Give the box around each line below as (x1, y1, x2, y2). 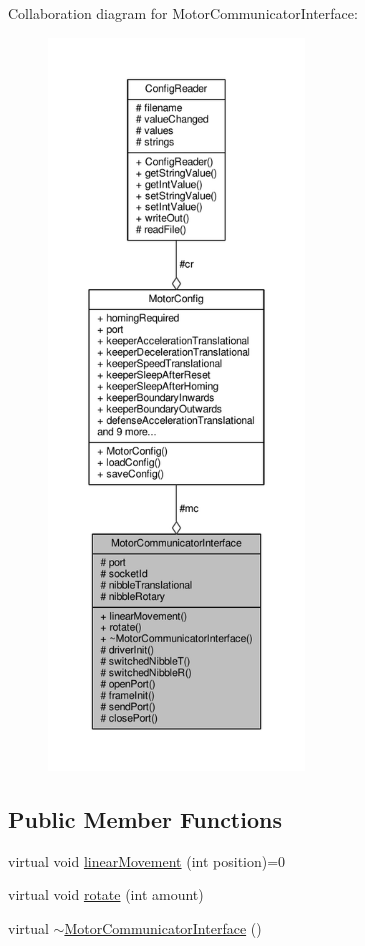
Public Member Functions (8, 803, 282, 834)
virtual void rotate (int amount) (8, 884, 204, 905)
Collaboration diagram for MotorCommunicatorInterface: (8, 3, 358, 23)
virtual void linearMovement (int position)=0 (8, 850, 286, 871)
